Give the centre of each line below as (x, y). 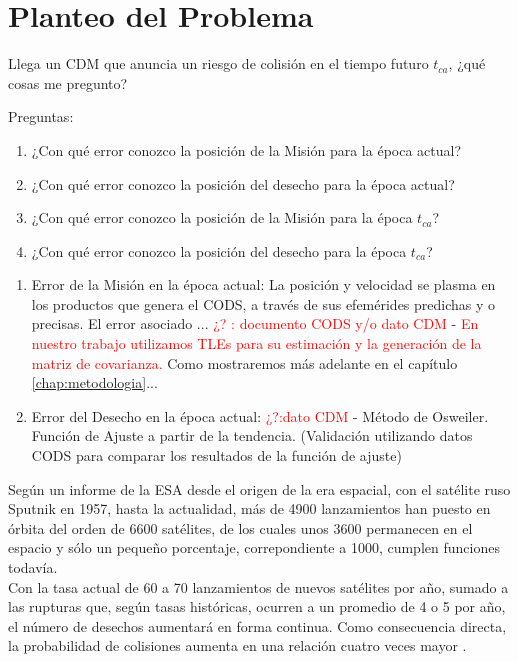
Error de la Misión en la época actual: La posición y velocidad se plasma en (263, 284)
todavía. (33, 567)
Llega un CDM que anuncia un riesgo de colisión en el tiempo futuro (218, 63)
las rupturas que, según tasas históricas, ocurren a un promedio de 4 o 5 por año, (257, 606)
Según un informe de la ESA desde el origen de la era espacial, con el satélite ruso (259, 488)
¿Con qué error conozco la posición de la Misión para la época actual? (246, 149)
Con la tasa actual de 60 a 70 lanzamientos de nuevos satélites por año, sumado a (258, 586)
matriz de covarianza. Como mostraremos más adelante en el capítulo (244, 362)
